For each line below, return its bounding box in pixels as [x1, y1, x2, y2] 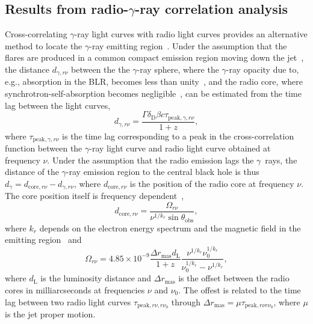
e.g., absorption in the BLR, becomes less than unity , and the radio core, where [5, 75, 303, 88]
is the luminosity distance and [40, 272, 152, 284]
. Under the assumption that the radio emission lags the [47, 153, 254, 166]
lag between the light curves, [5, 99, 111, 111]
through [171, 295, 201, 308]
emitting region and [5, 233, 82, 246]
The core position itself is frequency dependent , [5, 189, 184, 202]
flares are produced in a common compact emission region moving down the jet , [5, 51, 304, 64]
